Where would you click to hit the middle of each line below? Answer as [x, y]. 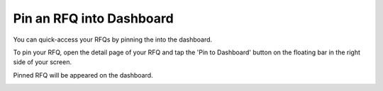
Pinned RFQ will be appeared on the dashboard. [83, 75]
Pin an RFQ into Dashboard [93, 18]
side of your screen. [43, 62]
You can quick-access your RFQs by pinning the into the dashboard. [113, 40]
